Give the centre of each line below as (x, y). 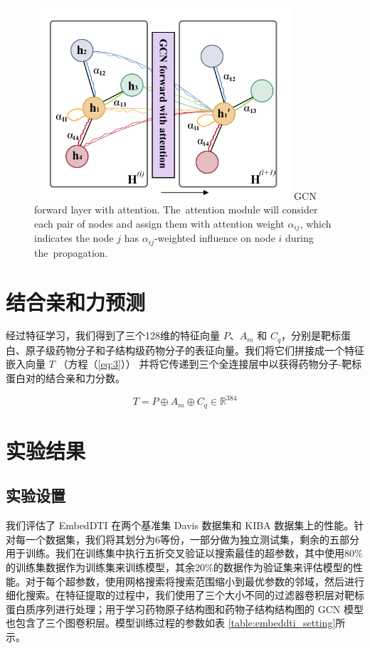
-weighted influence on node (215, 238)
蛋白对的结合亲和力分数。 (65, 378)
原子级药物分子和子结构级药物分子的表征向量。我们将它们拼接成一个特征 (195, 350)
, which (316, 223)
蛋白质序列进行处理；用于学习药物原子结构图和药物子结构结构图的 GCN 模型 (185, 609)
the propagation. (71, 252)
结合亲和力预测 (76, 301)
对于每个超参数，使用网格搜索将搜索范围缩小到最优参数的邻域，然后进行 (195, 581)
